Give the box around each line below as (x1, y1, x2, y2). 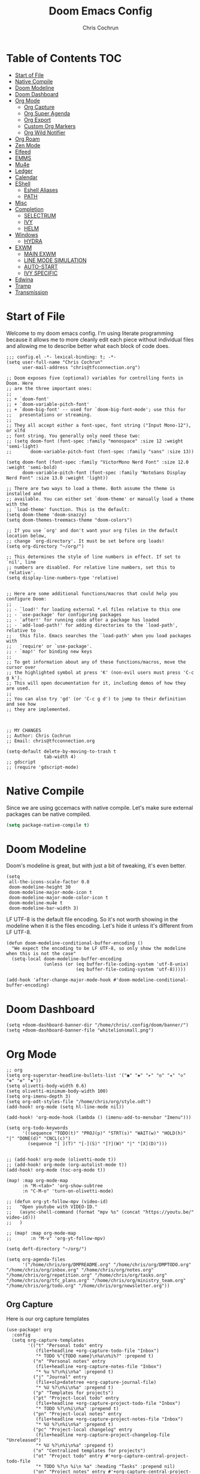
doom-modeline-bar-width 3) (8, 905, 79, 911)
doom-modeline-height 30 (8, 884, 71, 890)
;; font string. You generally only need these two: (6, 433, 141, 439)
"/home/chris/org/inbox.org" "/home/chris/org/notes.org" (6, 1267, 154, 1273)
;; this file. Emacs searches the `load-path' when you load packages (6, 632, 192, 638)
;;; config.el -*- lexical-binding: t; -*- (6, 353, 117, 360)
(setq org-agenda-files (6, 1256, 66, 1263)
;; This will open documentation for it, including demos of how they (6, 680, 186, 686)
